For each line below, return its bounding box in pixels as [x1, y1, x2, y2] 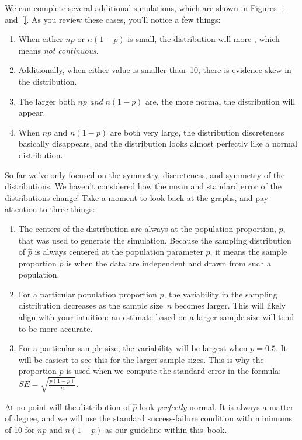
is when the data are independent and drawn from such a [66, 257, 271, 269]
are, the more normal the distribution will [145, 95, 296, 107]
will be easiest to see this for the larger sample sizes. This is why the [18, 353, 264, 365]
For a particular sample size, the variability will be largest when [18, 342, 248, 354]
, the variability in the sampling [164, 287, 277, 300]
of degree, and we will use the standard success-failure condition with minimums [5, 412, 293, 424]
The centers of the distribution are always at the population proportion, [18, 222, 276, 234]
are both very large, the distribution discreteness [110, 126, 284, 138]
